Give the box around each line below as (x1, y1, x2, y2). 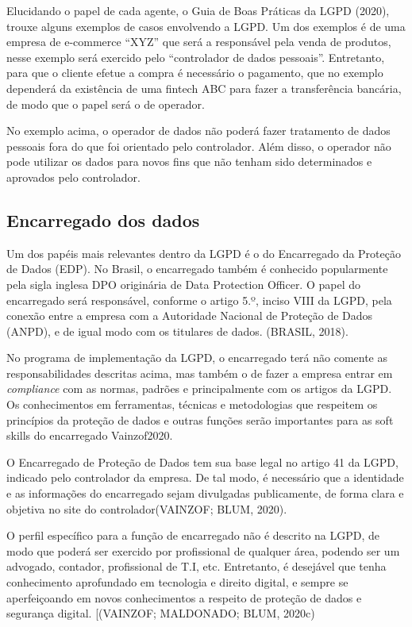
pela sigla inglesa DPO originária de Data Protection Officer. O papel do (6, 275, 360, 292)
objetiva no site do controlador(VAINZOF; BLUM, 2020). (6, 500, 287, 517)
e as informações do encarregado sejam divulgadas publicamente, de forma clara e (6, 485, 404, 502)
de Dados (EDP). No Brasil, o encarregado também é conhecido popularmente (6, 260, 388, 277)
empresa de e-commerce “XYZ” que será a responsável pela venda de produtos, (6, 33, 391, 50)
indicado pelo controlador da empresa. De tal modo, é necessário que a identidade (6, 469, 404, 486)
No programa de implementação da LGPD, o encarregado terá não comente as (6, 349, 388, 366)
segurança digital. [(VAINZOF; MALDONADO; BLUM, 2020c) (6, 605, 315, 621)
